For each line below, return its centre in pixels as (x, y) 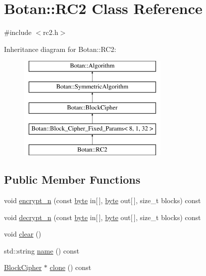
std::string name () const (42, 250)
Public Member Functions (72, 179)
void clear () (23, 234)
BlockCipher (23, 267)
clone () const (71, 267)
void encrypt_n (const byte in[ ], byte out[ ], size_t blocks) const (103, 200)
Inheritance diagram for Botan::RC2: (60, 49)
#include (18, 32)
